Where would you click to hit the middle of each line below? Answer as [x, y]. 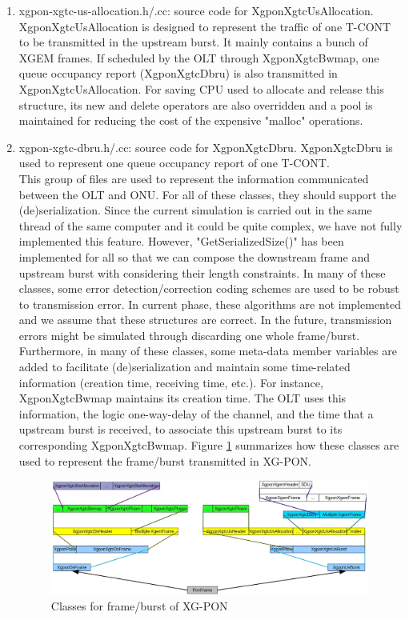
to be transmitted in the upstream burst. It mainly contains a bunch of [193, 42]
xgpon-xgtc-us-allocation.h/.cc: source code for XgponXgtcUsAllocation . [196, 10]
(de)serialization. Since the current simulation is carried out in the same [195, 210]
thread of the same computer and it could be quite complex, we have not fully [211, 225]
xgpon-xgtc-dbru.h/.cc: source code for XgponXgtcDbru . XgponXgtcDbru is [206, 147]
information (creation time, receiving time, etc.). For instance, [171, 382]
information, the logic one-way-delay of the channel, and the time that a [196, 413]
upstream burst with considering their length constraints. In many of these [202, 272]
